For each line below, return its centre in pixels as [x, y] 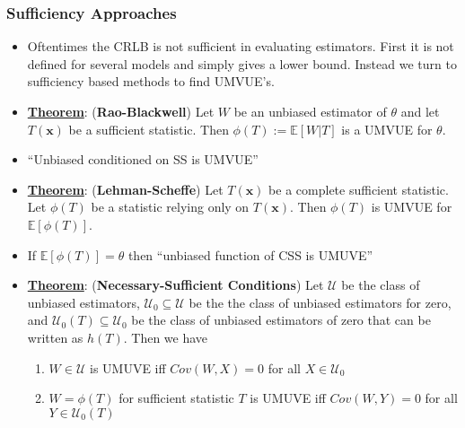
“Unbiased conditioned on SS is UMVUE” [143, 159]
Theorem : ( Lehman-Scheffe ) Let [125, 189]
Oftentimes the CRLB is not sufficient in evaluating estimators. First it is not [241, 46]
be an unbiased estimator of [310, 111]
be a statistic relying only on [170, 207]
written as [55, 337]
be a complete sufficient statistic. [359, 189]
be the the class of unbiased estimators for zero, [320, 302]
